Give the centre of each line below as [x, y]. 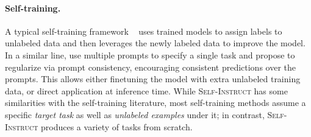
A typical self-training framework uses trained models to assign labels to [144, 31]
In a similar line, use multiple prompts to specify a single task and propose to [150, 54]
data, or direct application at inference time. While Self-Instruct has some [146, 90]
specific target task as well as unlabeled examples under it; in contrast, [135, 114]
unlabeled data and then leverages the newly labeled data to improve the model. [155, 43]
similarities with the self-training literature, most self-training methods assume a [155, 103]
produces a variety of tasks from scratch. [117, 126]
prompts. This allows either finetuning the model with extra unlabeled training [153, 79]
